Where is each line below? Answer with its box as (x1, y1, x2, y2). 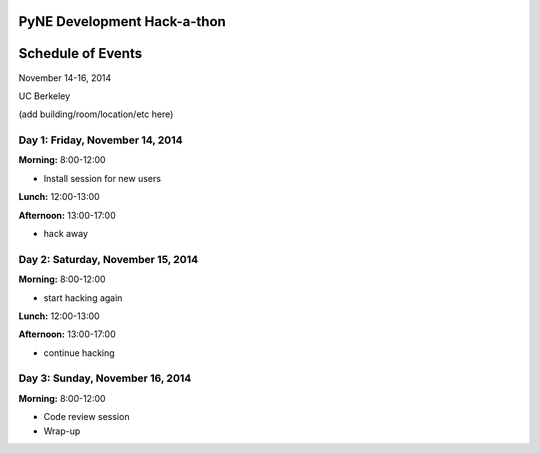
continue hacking (43, 346, 115, 359)
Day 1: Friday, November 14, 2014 (18, 133, 184, 147)
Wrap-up (43, 425, 81, 437)
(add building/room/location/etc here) (18, 108, 174, 120)
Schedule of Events (18, 45, 143, 62)
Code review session (43, 411, 130, 423)
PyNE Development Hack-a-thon (18, 13, 227, 30)
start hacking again (43, 291, 123, 304)
